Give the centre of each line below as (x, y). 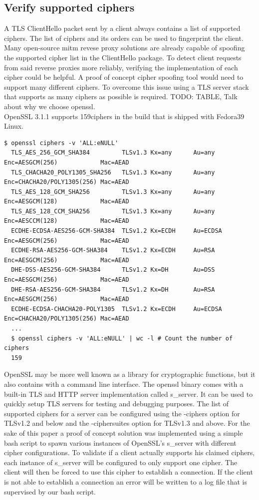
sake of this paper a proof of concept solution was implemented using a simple (124, 432)
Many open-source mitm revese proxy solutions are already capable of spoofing (125, 48)
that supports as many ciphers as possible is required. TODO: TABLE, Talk (121, 96)
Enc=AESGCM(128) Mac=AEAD (67, 202)
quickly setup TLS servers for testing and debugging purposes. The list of (117, 404)
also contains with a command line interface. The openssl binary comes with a (124, 384)
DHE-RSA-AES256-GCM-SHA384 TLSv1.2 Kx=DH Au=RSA (113, 289)
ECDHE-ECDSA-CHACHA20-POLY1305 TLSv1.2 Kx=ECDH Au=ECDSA (117, 309)
